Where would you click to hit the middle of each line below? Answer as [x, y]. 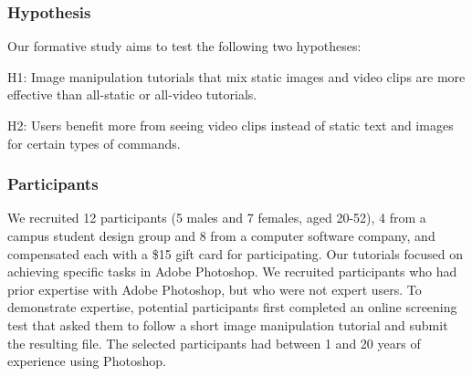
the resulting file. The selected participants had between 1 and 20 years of [214, 343]
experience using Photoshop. [87, 361]
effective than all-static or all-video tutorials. [132, 94]
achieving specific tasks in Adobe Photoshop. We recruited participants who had [232, 272]
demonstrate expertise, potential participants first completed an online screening [232, 307]
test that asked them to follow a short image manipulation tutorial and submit [228, 324]
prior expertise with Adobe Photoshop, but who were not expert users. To [215, 289]
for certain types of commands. [94, 143]
